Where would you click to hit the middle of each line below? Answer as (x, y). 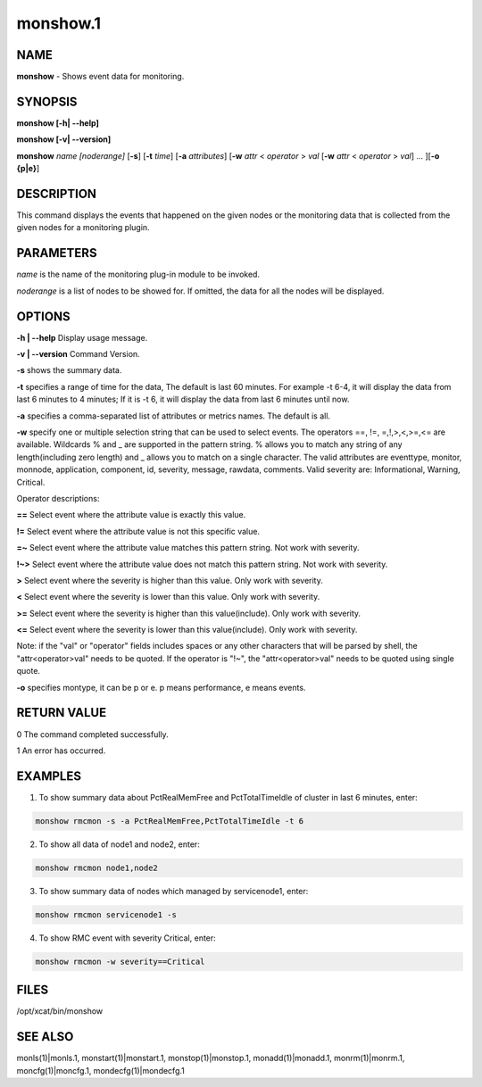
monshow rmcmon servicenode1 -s (106, 914)
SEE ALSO (45, 1037)
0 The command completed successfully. (92, 734)
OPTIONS (43, 316)
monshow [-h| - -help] (58, 123)
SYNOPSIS (47, 101)
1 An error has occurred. (61, 751)
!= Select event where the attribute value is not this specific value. (138, 531)
